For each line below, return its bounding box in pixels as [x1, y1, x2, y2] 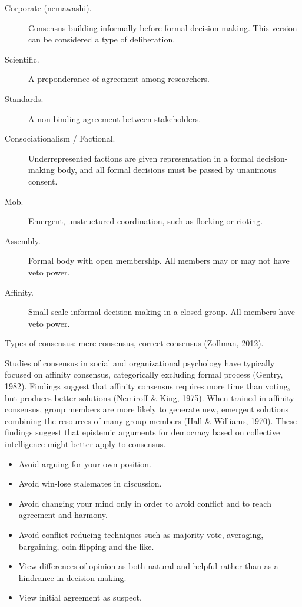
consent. [28, 175, 58, 187]
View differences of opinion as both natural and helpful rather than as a [18, 560, 278, 572]
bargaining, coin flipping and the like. [18, 540, 154, 552]
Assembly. [5, 234, 41, 247]
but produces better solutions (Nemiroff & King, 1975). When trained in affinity [5, 391, 294, 403]
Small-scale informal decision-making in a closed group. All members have [28, 306, 296, 318]
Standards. [5, 92, 44, 104]
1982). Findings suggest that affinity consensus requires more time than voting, [5, 380, 290, 392]
